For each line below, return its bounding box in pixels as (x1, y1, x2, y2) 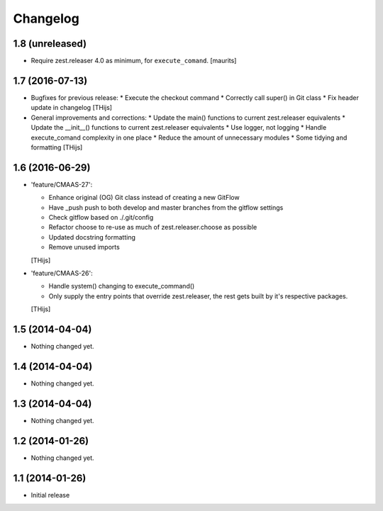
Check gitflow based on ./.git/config (48, 213, 154, 221)
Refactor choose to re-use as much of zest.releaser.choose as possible (48, 223, 257, 232)
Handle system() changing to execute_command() (48, 282, 195, 291)
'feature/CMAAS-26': (30, 269, 94, 277)
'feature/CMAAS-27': (30, 180, 93, 189)
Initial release (30, 490, 70, 499)
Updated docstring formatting (48, 232, 136, 241)
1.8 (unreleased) (13, 38, 87, 50)
